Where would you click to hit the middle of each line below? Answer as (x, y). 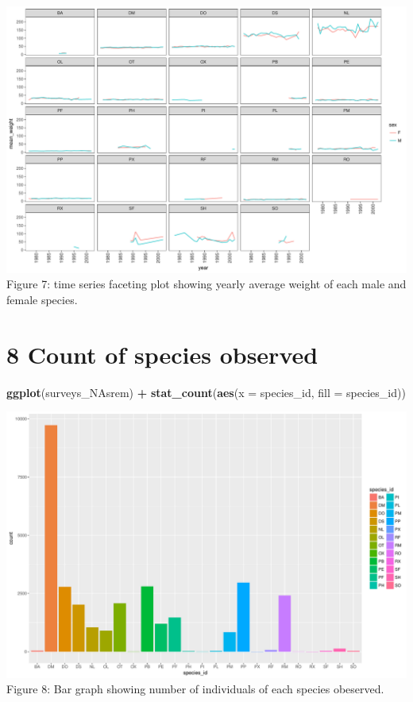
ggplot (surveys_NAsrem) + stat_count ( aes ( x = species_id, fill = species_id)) (206, 392)
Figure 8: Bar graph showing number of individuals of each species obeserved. (195, 689)
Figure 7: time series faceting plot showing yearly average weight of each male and (206, 284)
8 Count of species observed (162, 354)
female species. (42, 299)
